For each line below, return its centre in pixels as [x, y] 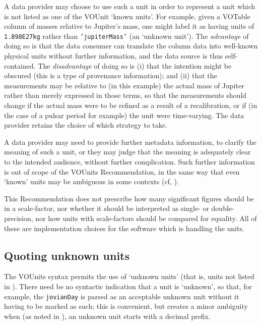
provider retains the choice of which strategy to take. [86, 125]
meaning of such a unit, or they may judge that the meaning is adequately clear [127, 152]
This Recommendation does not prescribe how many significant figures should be [129, 198]
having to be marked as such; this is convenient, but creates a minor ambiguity [126, 306]
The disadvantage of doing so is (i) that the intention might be [135, 65]
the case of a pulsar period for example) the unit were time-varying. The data [124, 115]
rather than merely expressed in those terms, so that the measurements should [125, 95]
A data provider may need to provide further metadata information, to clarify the [130, 142]
